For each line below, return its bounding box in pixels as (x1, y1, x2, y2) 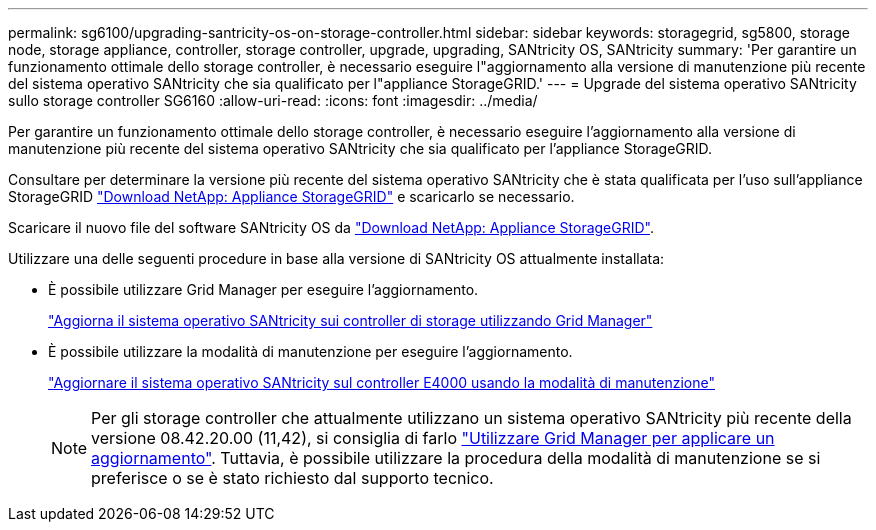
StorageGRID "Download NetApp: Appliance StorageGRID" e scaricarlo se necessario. (8, 188, 575, 205)
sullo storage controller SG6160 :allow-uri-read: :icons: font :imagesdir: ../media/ (8, 92, 538, 109)
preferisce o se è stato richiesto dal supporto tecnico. (91, 468, 494, 488)
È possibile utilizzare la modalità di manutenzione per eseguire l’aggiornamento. (48, 343, 573, 360)
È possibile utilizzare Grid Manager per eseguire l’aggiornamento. (48, 281, 479, 298)
